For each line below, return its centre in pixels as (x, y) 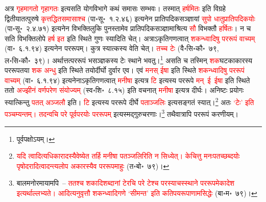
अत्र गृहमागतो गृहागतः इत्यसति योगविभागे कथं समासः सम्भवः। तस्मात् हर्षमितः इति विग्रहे (115, 8)
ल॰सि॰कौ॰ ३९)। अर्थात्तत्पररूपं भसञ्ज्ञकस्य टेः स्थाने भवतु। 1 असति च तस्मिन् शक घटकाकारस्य (129, 59)
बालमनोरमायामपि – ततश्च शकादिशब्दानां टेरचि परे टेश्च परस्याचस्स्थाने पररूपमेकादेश (125, 183)
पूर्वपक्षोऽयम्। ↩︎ (36, 138)
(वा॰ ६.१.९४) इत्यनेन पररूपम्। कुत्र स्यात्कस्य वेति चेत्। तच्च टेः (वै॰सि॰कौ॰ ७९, (112, 48)
